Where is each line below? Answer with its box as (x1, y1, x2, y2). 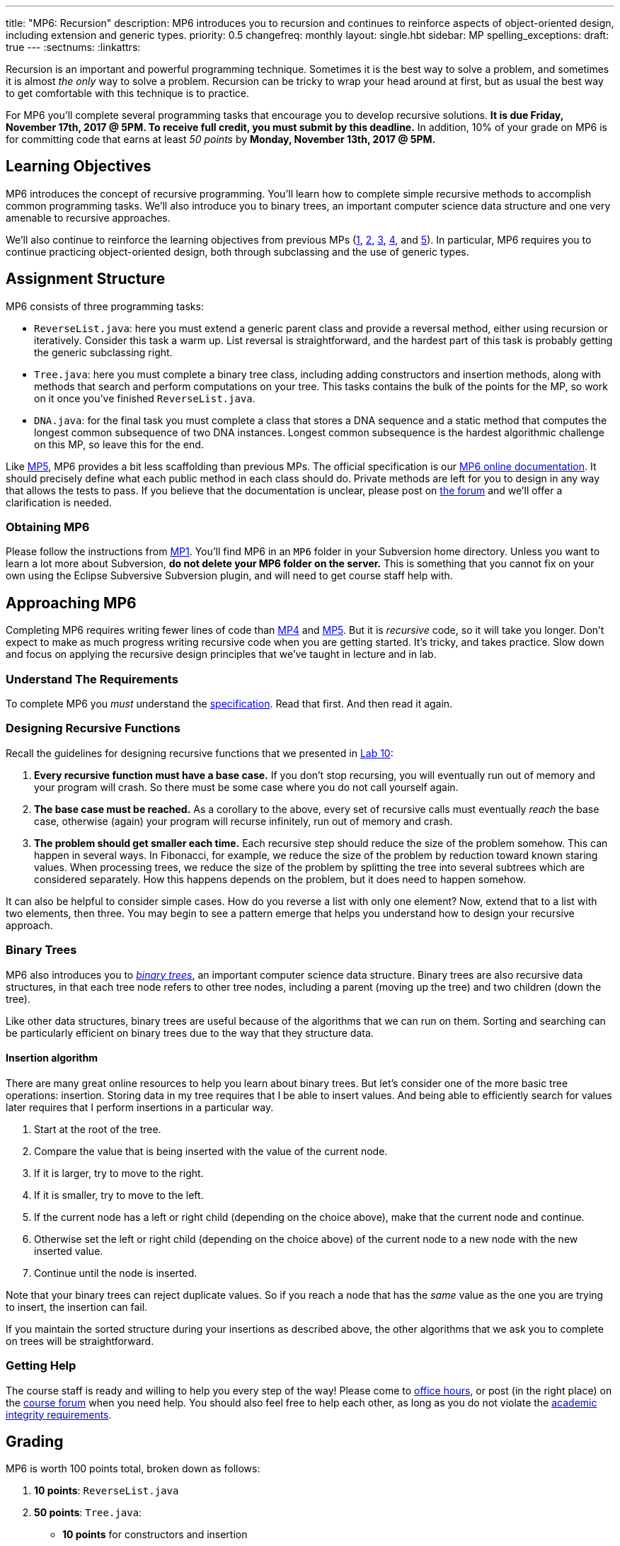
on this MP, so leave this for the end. (34, 438, 204, 450)
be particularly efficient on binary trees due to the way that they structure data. (6, 1026, 374, 1039)
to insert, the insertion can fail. (6, 1300, 148, 1313)
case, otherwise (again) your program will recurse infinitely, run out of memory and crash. (34, 814, 453, 827)
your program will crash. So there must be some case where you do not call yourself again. (34, 780, 459, 793)
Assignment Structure (6, 270, 166, 288)
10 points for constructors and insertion (62, 1528, 248, 1541)
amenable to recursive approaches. (6, 211, 171, 224)
